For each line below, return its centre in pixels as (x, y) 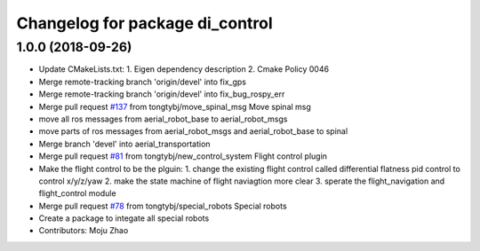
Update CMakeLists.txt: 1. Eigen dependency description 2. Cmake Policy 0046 (184, 69)
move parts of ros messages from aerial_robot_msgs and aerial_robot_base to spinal (193, 131)
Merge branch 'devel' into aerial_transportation (124, 144)
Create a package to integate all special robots (124, 218)
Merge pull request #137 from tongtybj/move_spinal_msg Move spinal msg (175, 106)
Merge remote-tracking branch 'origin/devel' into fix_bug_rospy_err (162, 94)
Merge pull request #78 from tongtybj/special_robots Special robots (163, 206)
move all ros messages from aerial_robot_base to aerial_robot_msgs (163, 119)
